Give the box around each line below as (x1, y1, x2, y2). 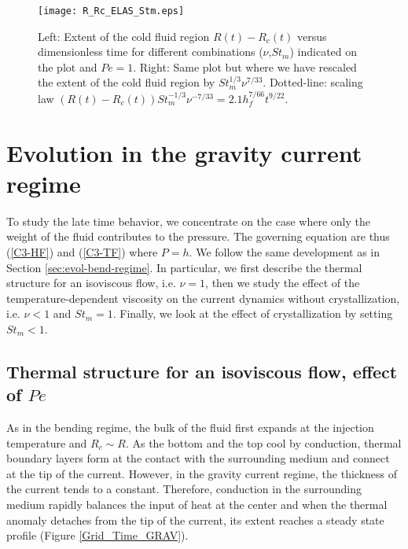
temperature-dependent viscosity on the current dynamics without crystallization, (6, 289, 400, 306)
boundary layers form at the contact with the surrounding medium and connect (6, 450, 390, 466)
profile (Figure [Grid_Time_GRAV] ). (6, 527, 189, 543)
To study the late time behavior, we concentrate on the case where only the (6, 212, 370, 229)
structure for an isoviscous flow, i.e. (6, 274, 176, 291)
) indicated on (289, 43, 358, 60)
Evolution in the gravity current (6, 136, 362, 168)
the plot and (38, 58, 97, 75)
